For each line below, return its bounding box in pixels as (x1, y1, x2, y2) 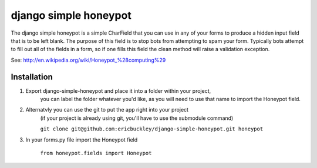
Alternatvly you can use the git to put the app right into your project (25, 106, 189, 113)
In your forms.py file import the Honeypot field (25, 136, 138, 143)
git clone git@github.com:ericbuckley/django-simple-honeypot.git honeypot (40, 126, 264, 132)
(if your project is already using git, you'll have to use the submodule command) (40, 115, 234, 122)
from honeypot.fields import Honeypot (40, 150, 152, 156)
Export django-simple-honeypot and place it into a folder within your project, (25, 87, 211, 94)
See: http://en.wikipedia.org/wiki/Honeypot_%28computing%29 (11, 56, 166, 63)
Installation (11, 72, 53, 82)
